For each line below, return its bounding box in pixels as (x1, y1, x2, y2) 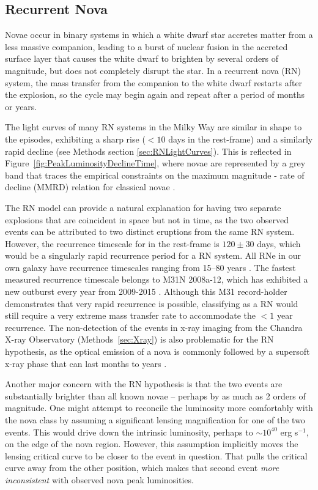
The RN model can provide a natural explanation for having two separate (5, 201, 281, 213)
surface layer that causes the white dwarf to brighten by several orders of (5, 52, 279, 65)
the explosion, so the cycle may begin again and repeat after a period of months (5, 88, 305, 101)
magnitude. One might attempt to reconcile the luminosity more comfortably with (5, 401, 313, 414)
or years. (5, 100, 37, 113)
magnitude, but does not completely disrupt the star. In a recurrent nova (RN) (5, 64, 301, 76)
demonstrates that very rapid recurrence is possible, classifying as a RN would (5, 297, 298, 310)
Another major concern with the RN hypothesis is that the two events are (5, 377, 283, 390)
